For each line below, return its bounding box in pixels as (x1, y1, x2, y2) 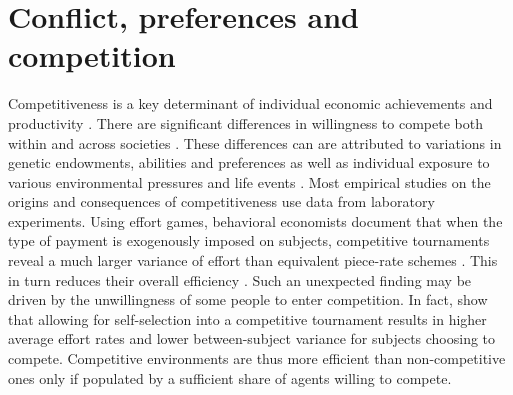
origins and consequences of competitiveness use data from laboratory (8, 191, 435, 212)
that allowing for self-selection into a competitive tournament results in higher (8, 308, 487, 329)
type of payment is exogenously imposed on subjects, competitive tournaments (8, 230, 490, 251)
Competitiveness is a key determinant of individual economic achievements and (8, 93, 493, 114)
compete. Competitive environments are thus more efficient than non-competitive (8, 348, 506, 369)
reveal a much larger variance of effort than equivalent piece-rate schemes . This (8, 250, 498, 271)
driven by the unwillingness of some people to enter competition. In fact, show (8, 289, 488, 310)
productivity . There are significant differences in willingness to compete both (8, 112, 483, 133)
